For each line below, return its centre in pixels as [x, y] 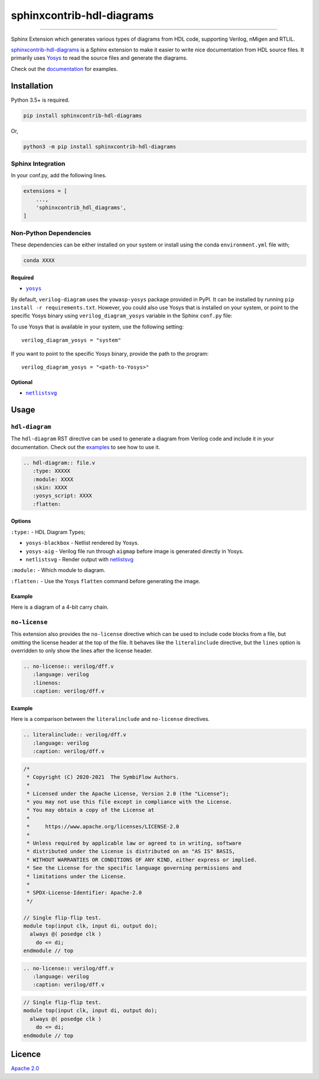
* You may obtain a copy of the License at [91, 810]
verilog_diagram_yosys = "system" [71, 340]
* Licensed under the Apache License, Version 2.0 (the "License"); [128, 794]
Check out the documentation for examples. [64, 69]
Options [21, 521]
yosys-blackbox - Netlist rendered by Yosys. [82, 543]
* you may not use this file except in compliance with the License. [130, 802]
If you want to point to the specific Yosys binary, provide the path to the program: [110, 353]
